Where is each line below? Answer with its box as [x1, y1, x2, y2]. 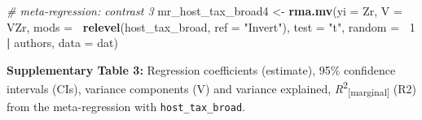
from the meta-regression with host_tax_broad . [7, 98, 245, 115]
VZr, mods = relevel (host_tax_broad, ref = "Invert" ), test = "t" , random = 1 [7, 18, 415, 35]
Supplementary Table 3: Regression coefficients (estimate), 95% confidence [7, 61, 396, 78]
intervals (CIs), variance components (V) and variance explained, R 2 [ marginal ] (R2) [7, 78, 416, 99]
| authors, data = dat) [7, 34, 118, 51]
